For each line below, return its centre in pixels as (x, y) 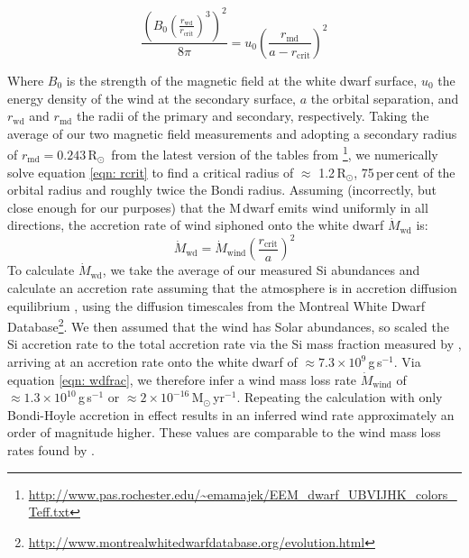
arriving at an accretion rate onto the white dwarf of (152, 362)
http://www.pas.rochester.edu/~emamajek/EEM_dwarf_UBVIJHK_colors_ (243, 494)
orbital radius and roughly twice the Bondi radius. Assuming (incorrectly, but (222, 190)
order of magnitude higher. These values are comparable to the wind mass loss (224, 432)
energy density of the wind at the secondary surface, (152, 98)
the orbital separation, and (385, 98)
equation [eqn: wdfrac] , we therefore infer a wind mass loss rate (182, 379)
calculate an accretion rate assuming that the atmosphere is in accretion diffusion (232, 288)
